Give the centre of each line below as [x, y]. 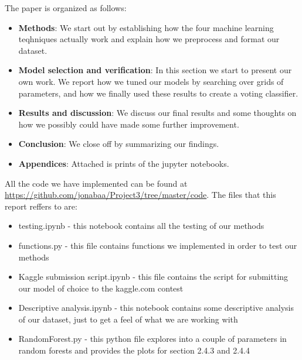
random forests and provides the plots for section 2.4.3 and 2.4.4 [134, 350]
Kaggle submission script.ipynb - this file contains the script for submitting [153, 277]
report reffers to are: [41, 206]
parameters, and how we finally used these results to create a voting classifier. [158, 93]
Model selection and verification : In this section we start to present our [155, 70]
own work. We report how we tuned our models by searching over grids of [151, 81]
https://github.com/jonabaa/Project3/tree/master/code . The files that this [140, 195]
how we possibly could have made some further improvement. [129, 124]
